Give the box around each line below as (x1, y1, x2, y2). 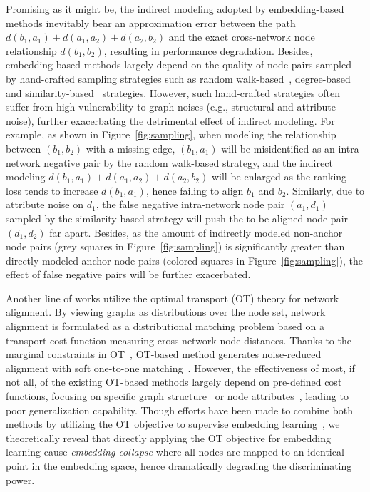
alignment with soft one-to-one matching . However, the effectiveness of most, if (6, 360, 355, 375)
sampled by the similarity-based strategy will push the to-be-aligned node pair (6, 210, 349, 225)
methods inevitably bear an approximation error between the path (6, 15, 296, 30)
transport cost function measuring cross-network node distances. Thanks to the (6, 332, 351, 347)
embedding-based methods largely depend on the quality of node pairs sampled (6, 57, 351, 72)
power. (6, 472, 35, 487)
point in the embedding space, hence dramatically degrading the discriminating (6, 458, 352, 473)
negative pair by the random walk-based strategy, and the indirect (43, 155, 333, 170)
